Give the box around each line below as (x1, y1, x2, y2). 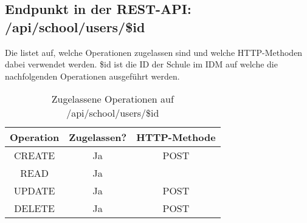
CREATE (13, 148, 55, 163)
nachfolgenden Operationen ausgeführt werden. (5, 69, 180, 82)
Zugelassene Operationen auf (51, 92, 174, 106)
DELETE (14, 201, 55, 216)
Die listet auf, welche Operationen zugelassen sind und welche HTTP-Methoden (5, 46, 303, 58)
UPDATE (13, 184, 55, 198)
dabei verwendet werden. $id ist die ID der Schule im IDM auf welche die (5, 58, 278, 70)
